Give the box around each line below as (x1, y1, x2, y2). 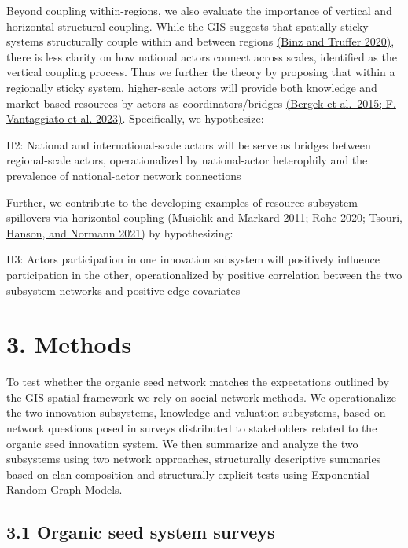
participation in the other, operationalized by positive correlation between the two (6, 266, 402, 282)
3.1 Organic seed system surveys (6, 520, 275, 544)
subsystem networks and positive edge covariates (6, 281, 241, 298)
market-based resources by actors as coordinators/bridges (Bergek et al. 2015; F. (6, 94, 396, 111)
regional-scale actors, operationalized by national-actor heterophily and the (6, 152, 368, 168)
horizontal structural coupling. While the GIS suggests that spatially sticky (6, 17, 369, 34)
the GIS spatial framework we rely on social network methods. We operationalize (6, 388, 396, 405)
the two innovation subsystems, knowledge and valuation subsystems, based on (6, 404, 386, 421)
